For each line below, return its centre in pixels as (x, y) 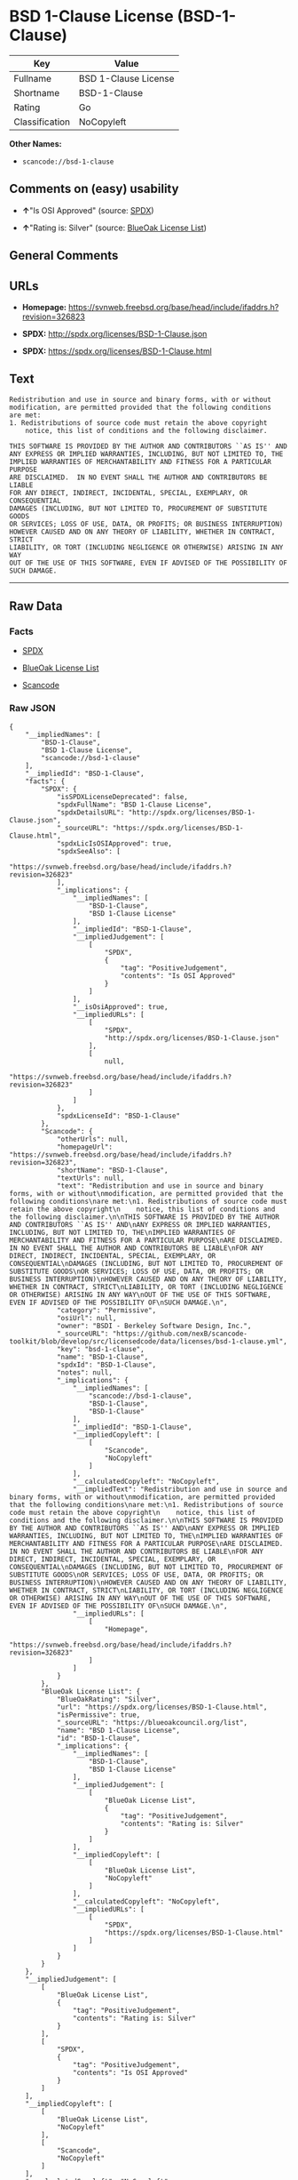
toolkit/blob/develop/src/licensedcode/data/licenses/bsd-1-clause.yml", (149, 1341)
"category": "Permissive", (106, 1310)
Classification (42, 122)
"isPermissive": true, (98, 1715)
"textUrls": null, (90, 1178)
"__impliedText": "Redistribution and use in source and (180, 1489)
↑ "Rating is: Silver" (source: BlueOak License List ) (114, 228)
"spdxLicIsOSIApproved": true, (114, 843)
